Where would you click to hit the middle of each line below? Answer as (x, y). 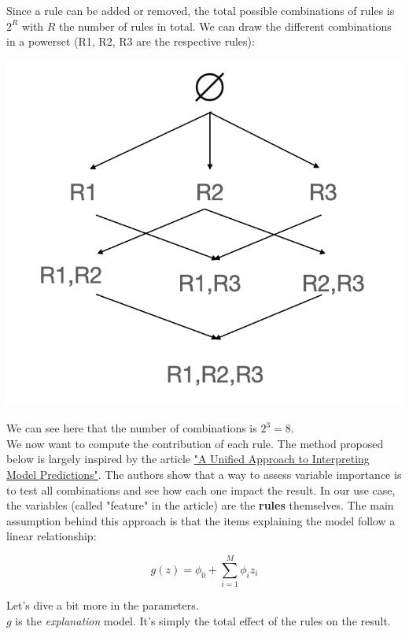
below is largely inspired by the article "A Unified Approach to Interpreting (188, 459)
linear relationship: (52, 536)
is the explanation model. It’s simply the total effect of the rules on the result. (203, 620)
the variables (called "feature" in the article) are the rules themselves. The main (200, 505)
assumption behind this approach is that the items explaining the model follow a (201, 520)
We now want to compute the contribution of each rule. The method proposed (195, 443)
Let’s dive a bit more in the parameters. (103, 605)
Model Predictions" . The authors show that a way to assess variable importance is (204, 475)
